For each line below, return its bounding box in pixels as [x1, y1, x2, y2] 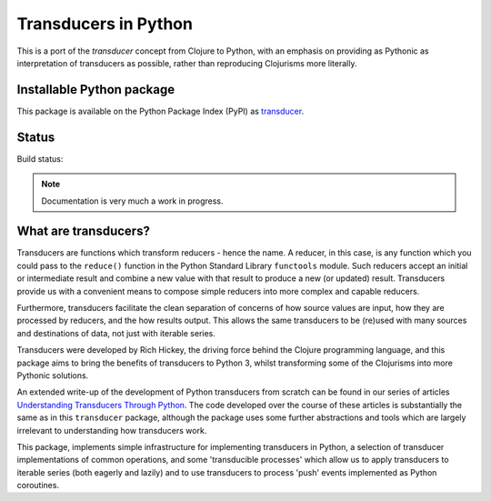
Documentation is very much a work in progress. [41, 195, 224, 206]
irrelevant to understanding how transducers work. [16, 425, 207, 436]
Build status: [16, 153, 64, 164]
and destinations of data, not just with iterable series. [16, 327, 215, 338]
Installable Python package [16, 82, 175, 97]
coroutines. [16, 480, 59, 491]
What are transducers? [16, 224, 150, 239]
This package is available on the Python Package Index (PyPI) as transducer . [16, 105, 305, 116]
